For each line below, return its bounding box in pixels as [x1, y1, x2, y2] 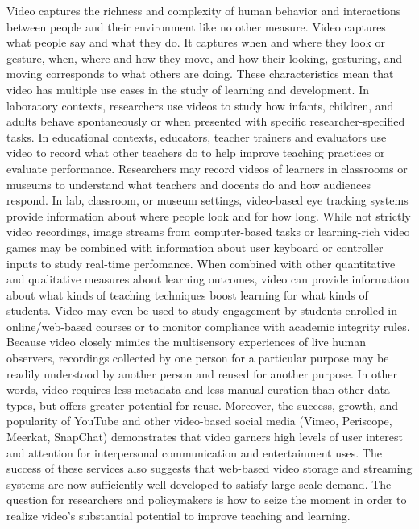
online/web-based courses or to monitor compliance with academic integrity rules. [6, 317, 410, 334]
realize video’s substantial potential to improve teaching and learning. [6, 507, 351, 523]
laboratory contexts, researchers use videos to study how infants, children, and [6, 97, 394, 114]
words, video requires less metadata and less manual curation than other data [6, 381, 390, 398]
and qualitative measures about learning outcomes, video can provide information [6, 271, 409, 287]
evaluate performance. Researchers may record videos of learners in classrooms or [6, 159, 408, 176]
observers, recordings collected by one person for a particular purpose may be [6, 349, 389, 366]
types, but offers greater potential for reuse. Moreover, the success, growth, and [6, 396, 399, 413]
